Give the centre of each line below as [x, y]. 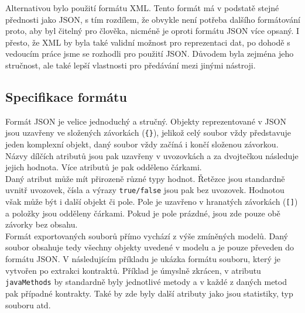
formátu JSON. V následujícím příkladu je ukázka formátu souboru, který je [143, 259]
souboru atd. [28, 305]
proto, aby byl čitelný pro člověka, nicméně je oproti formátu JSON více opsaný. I [152, 31]
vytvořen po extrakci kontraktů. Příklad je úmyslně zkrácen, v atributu [133, 270]
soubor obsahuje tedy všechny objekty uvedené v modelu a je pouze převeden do [150, 247]
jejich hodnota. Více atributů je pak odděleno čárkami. [104, 167]
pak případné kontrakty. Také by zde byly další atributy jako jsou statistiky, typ [149, 293]
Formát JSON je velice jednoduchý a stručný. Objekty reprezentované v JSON [146, 121]
